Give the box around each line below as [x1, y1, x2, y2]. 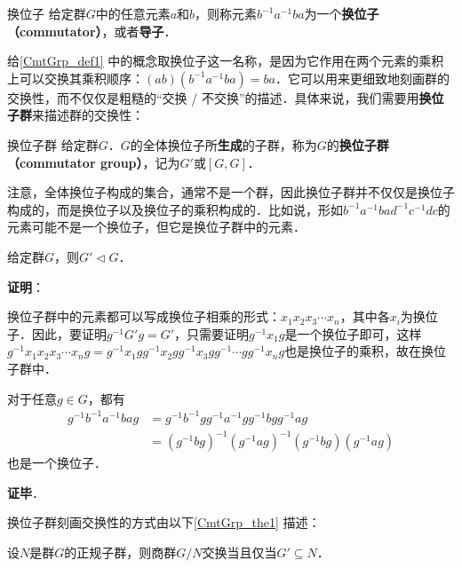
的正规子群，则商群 [64, 542, 177, 561]
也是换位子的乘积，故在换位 [284, 342, 447, 360]
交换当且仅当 [202, 542, 277, 561]
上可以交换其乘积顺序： [7, 68, 144, 87]
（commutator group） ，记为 [7, 153, 180, 171]
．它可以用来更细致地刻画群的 [275, 68, 450, 87]
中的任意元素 [95, 4, 171, 22]
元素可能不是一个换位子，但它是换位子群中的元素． [7, 217, 306, 236]
